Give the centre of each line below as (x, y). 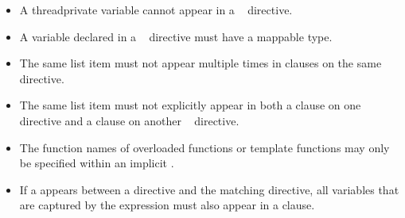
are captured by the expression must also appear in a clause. (167, 205)
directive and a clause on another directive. (129, 120)
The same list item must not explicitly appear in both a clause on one (190, 105)
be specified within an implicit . (97, 163)
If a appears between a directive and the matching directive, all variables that (209, 189)
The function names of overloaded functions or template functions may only (204, 147)
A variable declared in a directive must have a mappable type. (176, 36)
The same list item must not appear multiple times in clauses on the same (201, 63)
